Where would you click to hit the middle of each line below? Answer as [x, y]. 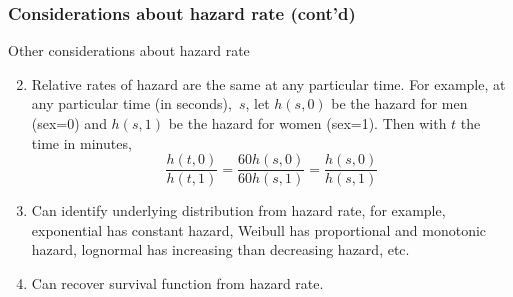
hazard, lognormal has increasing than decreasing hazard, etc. [220, 249]
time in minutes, [81, 142]
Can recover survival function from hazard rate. [177, 283]
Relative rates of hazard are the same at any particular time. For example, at [268, 83]
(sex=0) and [69, 123]
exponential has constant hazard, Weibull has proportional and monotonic [259, 229]
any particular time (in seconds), [131, 103]
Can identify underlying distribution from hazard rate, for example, [238, 210]
